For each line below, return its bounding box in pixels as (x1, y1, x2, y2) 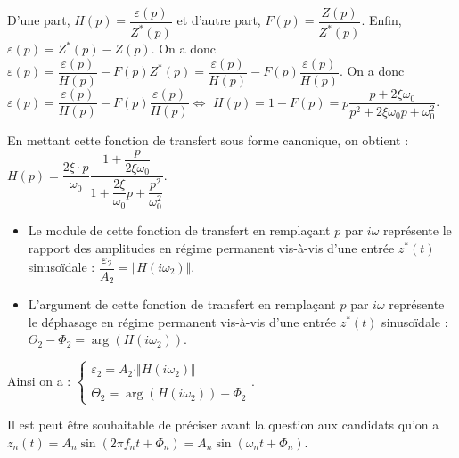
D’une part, (7, 11, 70, 29)
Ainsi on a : (7, 371, 71, 389)
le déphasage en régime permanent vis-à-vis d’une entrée (28, 312, 337, 331)
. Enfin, (361, 11, 402, 29)
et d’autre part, (176, 11, 261, 29)
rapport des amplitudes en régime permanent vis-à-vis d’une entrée (28, 238, 395, 257)
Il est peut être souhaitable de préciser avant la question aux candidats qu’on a (7, 415, 439, 434)
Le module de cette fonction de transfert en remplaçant (28, 221, 331, 240)
